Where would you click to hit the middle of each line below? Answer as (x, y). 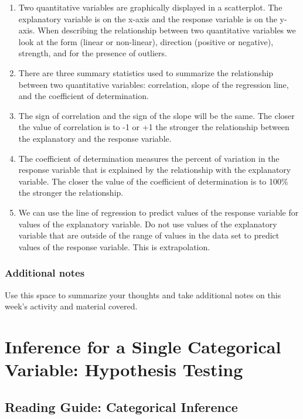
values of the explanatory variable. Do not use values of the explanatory (148, 224)
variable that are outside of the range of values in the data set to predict (149, 235)
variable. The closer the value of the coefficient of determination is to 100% (153, 181)
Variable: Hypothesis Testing (124, 369)
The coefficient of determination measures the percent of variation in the (149, 158)
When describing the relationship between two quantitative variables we (167, 30)
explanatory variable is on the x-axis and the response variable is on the (148, 18)
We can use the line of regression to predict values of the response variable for (159, 212)
